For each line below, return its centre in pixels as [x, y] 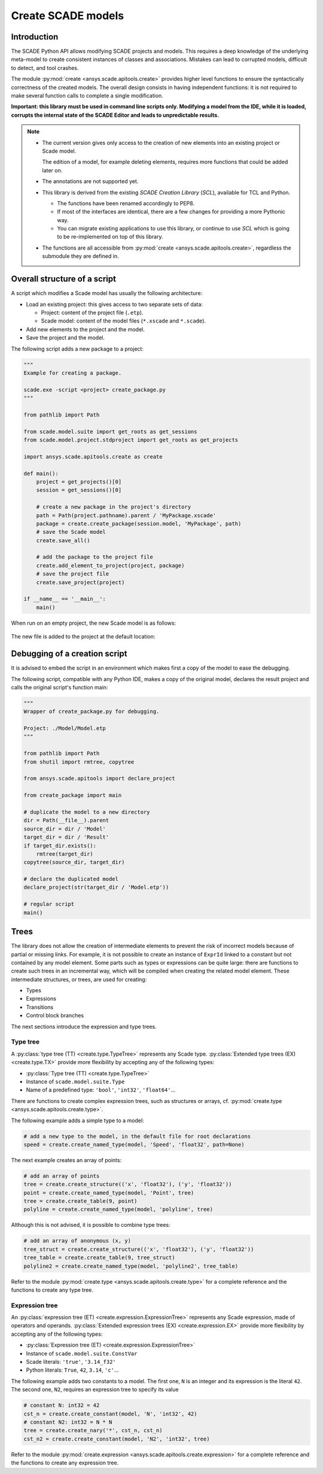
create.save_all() [63, 540]
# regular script [49, 904]
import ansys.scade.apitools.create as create [93, 457]
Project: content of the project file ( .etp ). [92, 312]
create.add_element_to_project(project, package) [110, 565]
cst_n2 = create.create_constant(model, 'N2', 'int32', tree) [117, 1439]
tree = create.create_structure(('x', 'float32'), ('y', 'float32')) [128, 1184]
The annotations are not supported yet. [90, 181]
